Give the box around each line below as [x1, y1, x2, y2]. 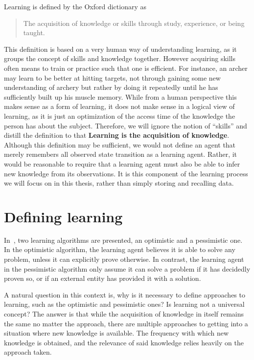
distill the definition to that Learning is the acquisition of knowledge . [4, 130, 230, 140]
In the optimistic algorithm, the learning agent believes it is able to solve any [4, 244, 235, 254]
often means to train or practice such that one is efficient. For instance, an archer [4, 63, 248, 73]
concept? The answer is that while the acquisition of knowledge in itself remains [4, 308, 244, 318]
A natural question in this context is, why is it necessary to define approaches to [4, 289, 245, 299]
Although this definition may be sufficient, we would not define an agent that [4, 139, 236, 149]
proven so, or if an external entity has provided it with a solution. [4, 273, 201, 283]
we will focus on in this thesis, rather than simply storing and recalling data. [4, 178, 234, 188]
